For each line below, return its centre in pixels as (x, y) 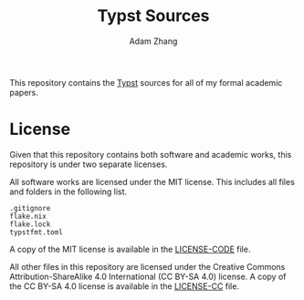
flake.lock (30, 224)
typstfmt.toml (37, 232)
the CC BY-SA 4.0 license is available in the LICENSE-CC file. (125, 286)
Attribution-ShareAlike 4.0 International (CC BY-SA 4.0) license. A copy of (148, 276)
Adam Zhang (153, 41)
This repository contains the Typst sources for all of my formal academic (146, 82)
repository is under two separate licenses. (89, 164)
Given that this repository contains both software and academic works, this (151, 154)
